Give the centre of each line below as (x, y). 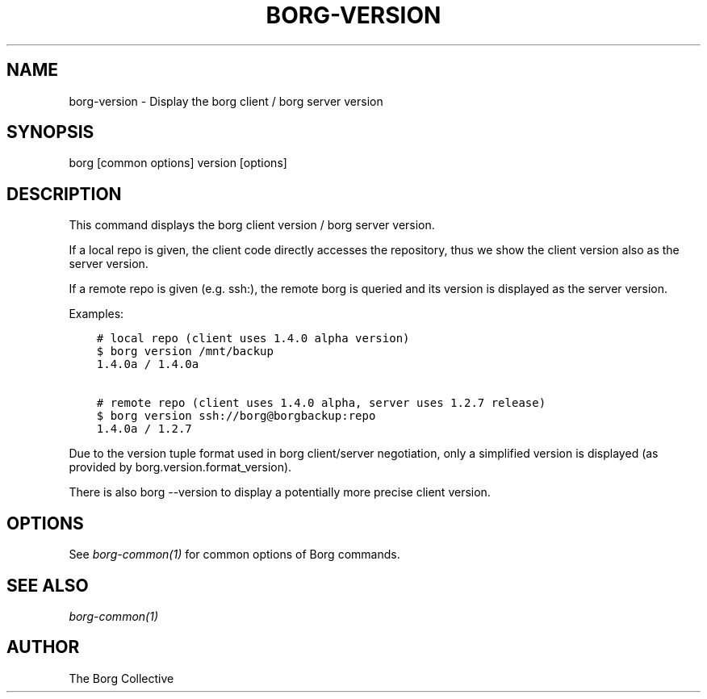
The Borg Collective (121, 678)
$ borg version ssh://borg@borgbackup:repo (236, 416)
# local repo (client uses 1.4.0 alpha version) (253, 339)
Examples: (96, 314)
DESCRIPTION (64, 194)
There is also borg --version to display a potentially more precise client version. (280, 492)
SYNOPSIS (50, 132)
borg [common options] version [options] (178, 163)
